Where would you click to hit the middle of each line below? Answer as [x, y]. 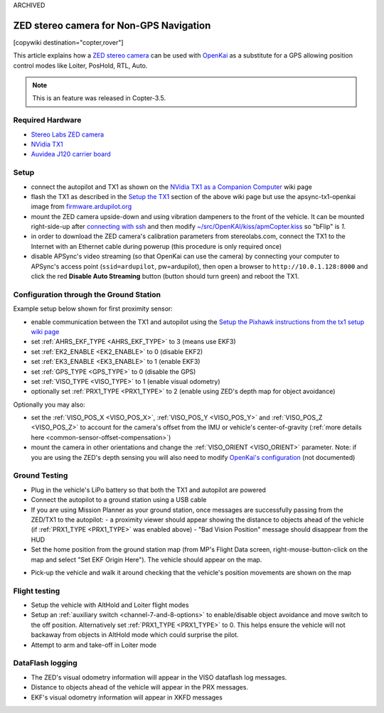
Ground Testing [41, 476]
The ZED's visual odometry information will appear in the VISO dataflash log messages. [159, 677]
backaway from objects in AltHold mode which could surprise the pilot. [135, 635]
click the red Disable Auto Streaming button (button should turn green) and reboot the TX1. [165, 277]
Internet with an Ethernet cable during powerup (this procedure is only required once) [156, 246]
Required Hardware [47, 120]
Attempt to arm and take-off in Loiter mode [94, 645]
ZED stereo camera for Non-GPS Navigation [112, 25]
